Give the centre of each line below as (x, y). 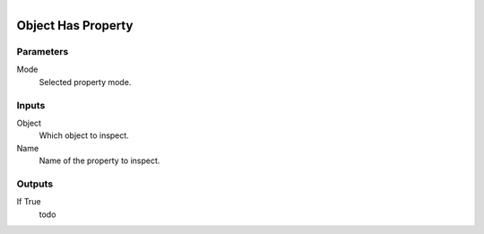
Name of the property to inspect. (99, 160)
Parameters (43, 51)
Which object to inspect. (84, 135)
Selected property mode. (85, 82)
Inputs (31, 105)
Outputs (35, 184)
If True (29, 202)
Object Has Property (75, 26)
